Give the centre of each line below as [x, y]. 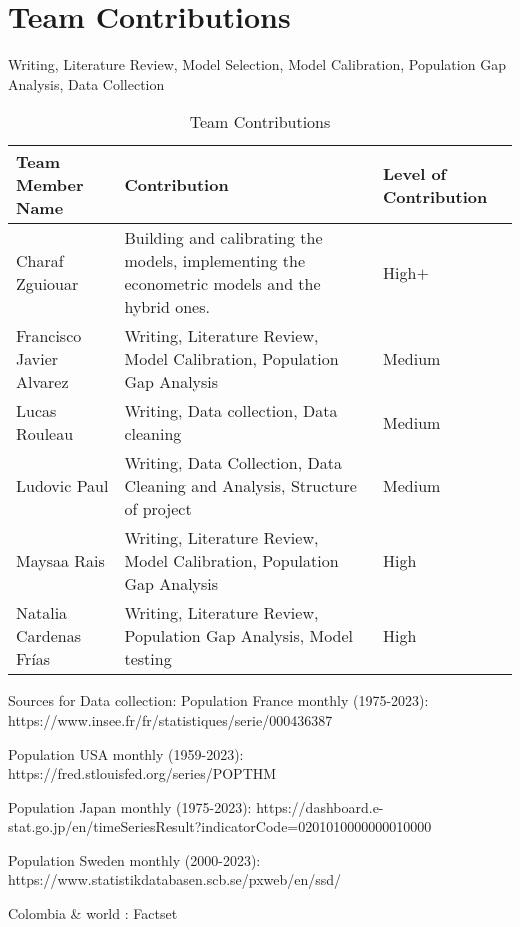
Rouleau [45, 434]
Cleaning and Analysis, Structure [240, 486]
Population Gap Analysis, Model [239, 636]
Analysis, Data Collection [86, 83]
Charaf [40, 261]
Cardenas [49, 636]
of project [158, 509]
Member [50, 185]
